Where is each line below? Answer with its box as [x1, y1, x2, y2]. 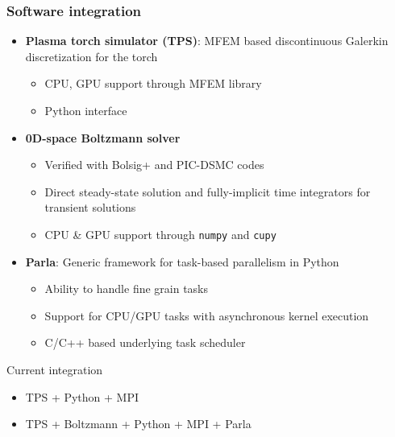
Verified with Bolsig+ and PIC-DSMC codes [44, 156, 264, 173]
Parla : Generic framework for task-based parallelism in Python [25, 253, 339, 270]
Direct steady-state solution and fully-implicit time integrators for [44, 183, 371, 200]
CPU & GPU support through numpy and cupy [44, 225, 276, 242]
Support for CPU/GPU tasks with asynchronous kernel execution [44, 307, 369, 324]
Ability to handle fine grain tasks [44, 280, 209, 297]
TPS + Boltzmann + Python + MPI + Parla [25, 415, 252, 432]
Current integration [6, 361, 103, 377]
